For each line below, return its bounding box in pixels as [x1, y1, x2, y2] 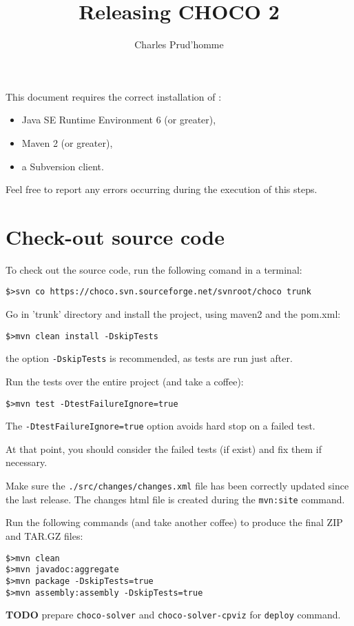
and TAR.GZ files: [6, 528, 83, 543]
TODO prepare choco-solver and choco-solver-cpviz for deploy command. [6, 607, 341, 622]
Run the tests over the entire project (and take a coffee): [6, 374, 244, 388]
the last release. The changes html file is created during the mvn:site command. [6, 492, 345, 506]
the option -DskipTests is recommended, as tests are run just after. [6, 351, 293, 365]
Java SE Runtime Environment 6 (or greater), [21, 112, 216, 127]
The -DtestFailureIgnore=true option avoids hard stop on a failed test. [6, 418, 315, 433]
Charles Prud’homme [134, 37, 224, 52]
